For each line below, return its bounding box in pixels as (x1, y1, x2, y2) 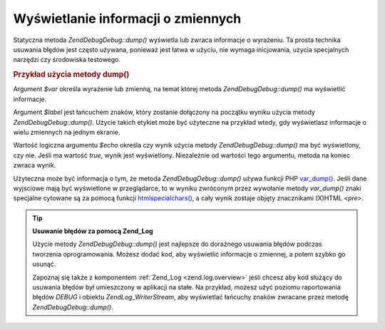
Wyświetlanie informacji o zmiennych (13, 11, 242, 26)
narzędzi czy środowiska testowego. (13, 56, 121, 64)
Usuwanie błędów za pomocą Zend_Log (32, 227, 153, 235)
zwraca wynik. (13, 161, 56, 170)
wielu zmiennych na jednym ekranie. (13, 128, 120, 136)
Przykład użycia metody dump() (13, 70, 130, 80)
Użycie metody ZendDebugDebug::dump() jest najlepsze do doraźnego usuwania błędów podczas (32, 239, 322, 249)
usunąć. (32, 260, 56, 269)
